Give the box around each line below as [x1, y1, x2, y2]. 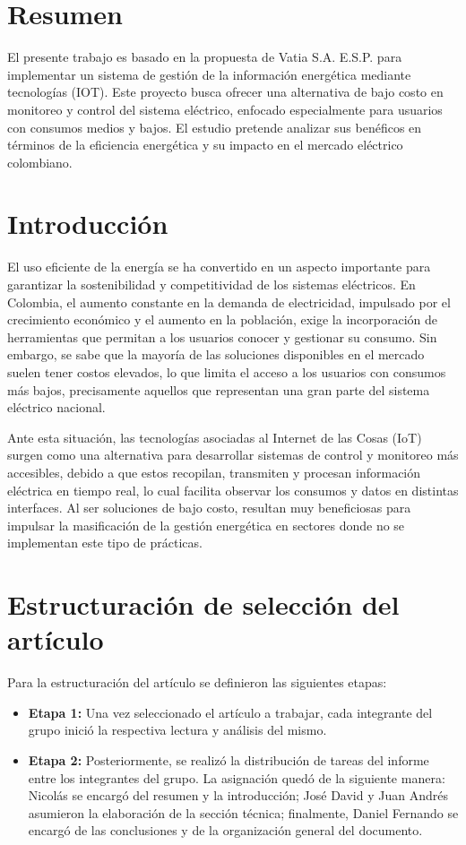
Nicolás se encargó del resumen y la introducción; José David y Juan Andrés [28, 786, 448, 805]
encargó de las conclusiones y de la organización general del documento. [28, 821, 423, 840]
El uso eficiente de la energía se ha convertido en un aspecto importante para [7, 257, 431, 276]
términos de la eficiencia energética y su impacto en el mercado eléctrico [7, 135, 403, 154]
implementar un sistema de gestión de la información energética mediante [7, 65, 411, 83]
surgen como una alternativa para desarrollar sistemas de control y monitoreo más [7, 445, 459, 464]
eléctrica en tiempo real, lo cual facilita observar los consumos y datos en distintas [7, 480, 459, 499]
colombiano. [7, 152, 73, 171]
